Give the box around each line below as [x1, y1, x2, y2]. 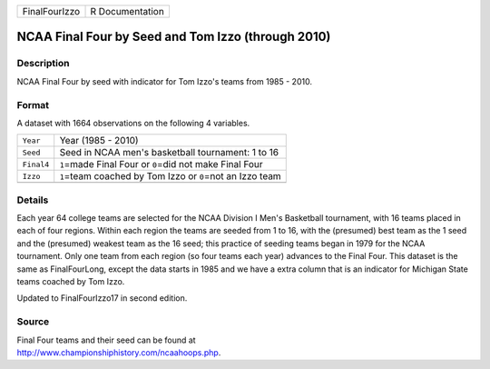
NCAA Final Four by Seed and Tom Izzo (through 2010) [16, 29, 331, 45]
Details [16, 194, 49, 206]
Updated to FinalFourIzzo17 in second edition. [16, 293, 188, 304]
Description [16, 57, 70, 70]
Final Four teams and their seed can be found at [16, 334, 196, 345]
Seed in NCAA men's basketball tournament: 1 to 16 [59, 146, 279, 159]
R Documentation [90, 5, 165, 17]
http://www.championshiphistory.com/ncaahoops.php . [16, 346, 221, 358]
